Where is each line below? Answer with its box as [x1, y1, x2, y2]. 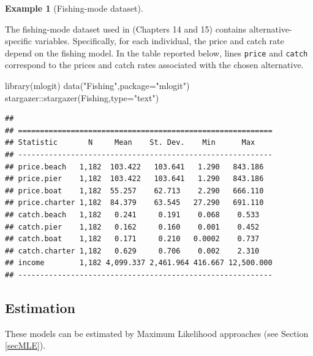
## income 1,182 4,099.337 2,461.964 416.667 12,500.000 [5, 258, 273, 268]
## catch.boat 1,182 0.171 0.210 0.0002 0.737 [5, 234, 260, 244]
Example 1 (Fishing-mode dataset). [5, 2, 143, 14]
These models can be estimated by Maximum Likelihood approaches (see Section [5, 327, 309, 339]
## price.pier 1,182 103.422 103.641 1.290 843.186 [5, 174, 264, 184]
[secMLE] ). [5, 339, 46, 352]
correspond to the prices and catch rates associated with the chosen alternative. [5, 58, 304, 71]
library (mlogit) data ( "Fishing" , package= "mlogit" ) [5, 79, 190, 92]
